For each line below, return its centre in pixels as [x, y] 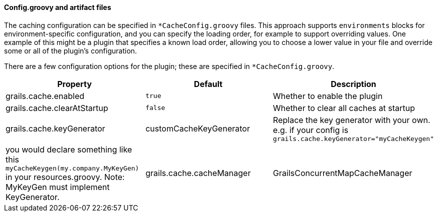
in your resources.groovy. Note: [65, 177]
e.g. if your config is [311, 130]
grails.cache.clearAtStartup [57, 108]
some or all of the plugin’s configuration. [70, 50]
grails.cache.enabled [45, 96]
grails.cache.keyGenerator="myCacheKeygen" [353, 138]
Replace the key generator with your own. [352, 120]
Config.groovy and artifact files [58, 7]
